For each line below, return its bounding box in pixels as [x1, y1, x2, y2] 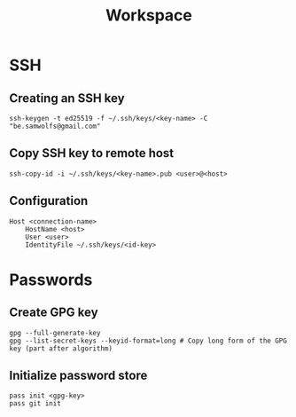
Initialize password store [9, 368, 148, 383]
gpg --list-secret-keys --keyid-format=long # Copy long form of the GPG [9, 336, 288, 345]
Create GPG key [9, 305, 99, 320]
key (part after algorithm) [9, 343, 113, 353]
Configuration [9, 193, 89, 208]
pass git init [9, 399, 62, 408]
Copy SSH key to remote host [9, 146, 175, 161]
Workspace [105, 5, 192, 26]
